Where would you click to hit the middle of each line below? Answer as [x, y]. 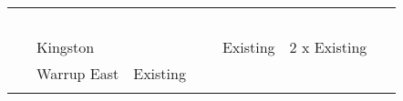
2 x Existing [328, 47]
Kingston [66, 47]
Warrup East [78, 73]
